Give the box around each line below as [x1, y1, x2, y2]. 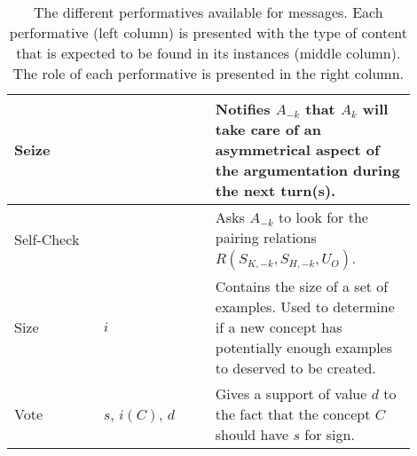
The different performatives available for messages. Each [33, 2, 383, 22]
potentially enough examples [215, 337, 392, 358]
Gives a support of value [215, 383, 367, 404]
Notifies [215, 98, 271, 119]
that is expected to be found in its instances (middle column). [16, 43, 401, 63]
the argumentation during [215, 160, 400, 180]
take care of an [215, 119, 322, 139]
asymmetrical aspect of [215, 139, 380, 160]
